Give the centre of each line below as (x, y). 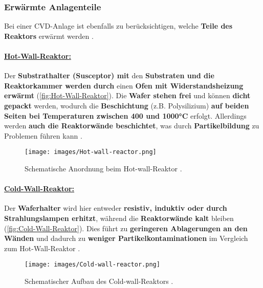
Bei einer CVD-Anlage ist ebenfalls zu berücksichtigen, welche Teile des (118, 26)
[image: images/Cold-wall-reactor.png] (92, 265)
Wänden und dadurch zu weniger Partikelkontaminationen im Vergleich (126, 238)
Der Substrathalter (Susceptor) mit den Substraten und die (109, 75)
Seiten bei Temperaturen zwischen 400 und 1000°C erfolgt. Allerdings (125, 115)
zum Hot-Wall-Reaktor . (42, 248)
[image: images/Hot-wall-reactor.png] (91, 152)
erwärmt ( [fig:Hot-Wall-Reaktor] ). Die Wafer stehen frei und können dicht (127, 95)
